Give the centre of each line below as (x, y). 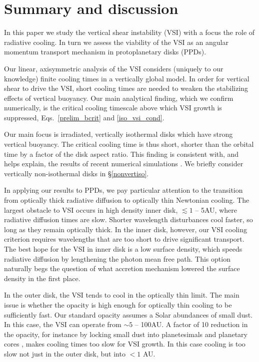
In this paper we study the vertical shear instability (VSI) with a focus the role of (129, 32)
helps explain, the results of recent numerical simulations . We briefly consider (124, 164)
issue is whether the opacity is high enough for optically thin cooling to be (118, 304)
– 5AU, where (216, 209)
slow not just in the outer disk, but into (65, 353)
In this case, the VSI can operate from (63, 324)
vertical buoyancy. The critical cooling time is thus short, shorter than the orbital (129, 144)
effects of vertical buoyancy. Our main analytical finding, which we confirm (119, 98)
